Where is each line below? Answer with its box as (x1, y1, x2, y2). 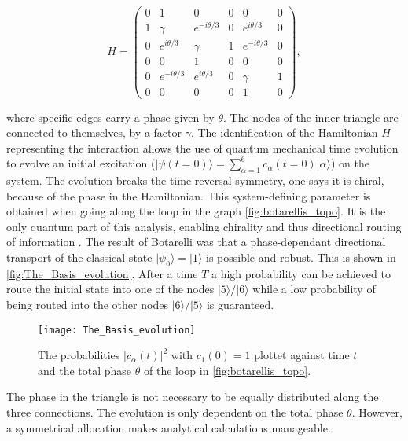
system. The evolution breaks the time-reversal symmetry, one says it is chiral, (6, 172, 384, 189)
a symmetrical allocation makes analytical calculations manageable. (6, 419, 331, 435)
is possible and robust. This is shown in (206, 249, 396, 266)
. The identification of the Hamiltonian (190, 124, 378, 141)
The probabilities (38, 347, 120, 363)
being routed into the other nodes (6, 296, 168, 313)
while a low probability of (252, 281, 376, 297)
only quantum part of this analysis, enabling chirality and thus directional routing (6, 218, 402, 234)
